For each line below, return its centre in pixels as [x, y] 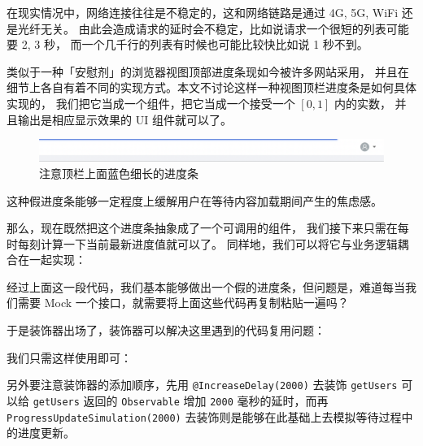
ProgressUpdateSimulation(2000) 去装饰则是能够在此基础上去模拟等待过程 [204, 416]
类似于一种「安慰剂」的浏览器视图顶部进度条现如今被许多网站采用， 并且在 [208, 71]
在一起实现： [52, 260]
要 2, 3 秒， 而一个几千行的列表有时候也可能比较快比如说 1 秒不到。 [188, 44]
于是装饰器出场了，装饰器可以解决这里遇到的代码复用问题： [166, 330]
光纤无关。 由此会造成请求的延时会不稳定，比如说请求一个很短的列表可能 [213, 28]
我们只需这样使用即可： [69, 357]
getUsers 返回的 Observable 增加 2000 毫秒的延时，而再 [181, 400]
